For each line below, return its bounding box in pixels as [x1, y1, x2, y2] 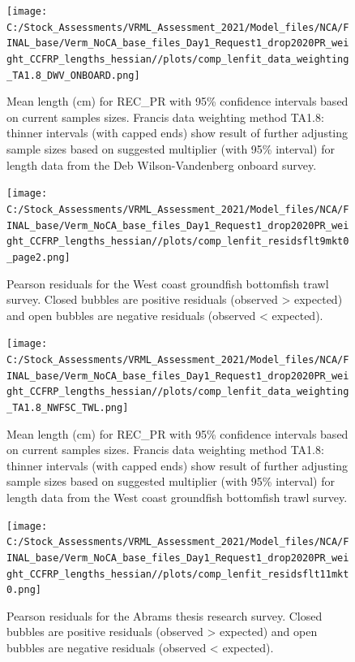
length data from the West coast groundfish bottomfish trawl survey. [6, 488, 348, 505]
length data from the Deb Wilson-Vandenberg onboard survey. [6, 156, 317, 173]
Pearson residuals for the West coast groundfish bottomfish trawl [6, 275, 329, 292]
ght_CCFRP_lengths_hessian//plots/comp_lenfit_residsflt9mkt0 [6, 236, 349, 248]
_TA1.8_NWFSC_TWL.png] [6, 401, 129, 413]
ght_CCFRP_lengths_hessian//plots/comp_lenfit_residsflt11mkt [6, 568, 349, 580]
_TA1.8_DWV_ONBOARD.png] [6, 69, 140, 81]
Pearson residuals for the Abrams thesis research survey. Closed [6, 607, 323, 624]
